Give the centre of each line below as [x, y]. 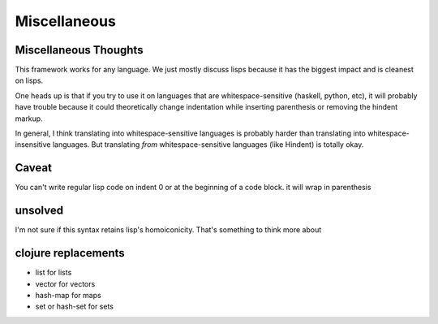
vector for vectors [65, 283]
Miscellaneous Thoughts [79, 50]
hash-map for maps [68, 295]
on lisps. [29, 80]
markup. [29, 119]
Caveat [34, 168]
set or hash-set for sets [74, 307]
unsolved [39, 211]
